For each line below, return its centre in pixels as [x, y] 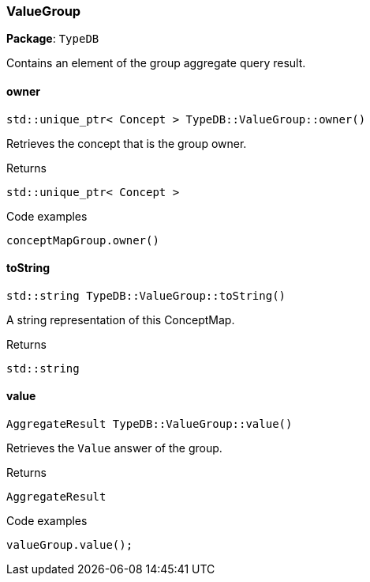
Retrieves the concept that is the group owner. [127, 143]
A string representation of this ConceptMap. [121, 319]
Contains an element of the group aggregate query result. [156, 63]
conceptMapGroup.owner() [83, 240]
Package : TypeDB [53, 39]
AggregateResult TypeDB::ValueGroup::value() [149, 424]
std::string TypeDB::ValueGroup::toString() [146, 295]
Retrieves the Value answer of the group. [114, 448]
